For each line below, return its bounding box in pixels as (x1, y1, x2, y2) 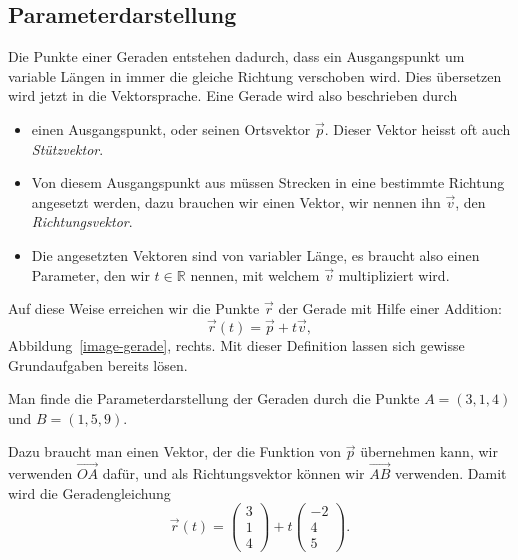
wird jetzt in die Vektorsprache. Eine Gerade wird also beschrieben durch (8, 85, 458, 106)
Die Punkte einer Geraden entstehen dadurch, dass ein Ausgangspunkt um (8, 46, 465, 67)
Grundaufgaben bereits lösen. (8, 354, 188, 375)
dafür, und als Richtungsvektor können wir (102, 463, 365, 484)
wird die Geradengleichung (8, 482, 171, 503)
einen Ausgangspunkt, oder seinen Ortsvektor (31, 118, 311, 139)
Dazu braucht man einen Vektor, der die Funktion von (8, 441, 342, 462)
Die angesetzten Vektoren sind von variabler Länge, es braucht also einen (31, 244, 480, 265)
